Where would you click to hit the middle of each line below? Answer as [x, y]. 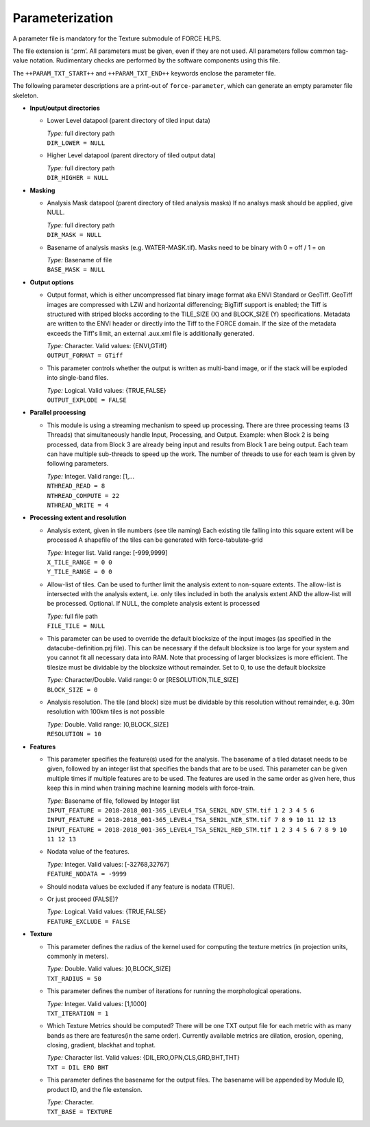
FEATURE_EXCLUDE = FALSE [88, 921]
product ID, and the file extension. [95, 1089]
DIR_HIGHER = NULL [78, 178]
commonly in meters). [78, 956]
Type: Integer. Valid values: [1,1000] [97, 1003]
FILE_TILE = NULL [76, 626]
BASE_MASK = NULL [76, 270]
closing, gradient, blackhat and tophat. [101, 1045]
